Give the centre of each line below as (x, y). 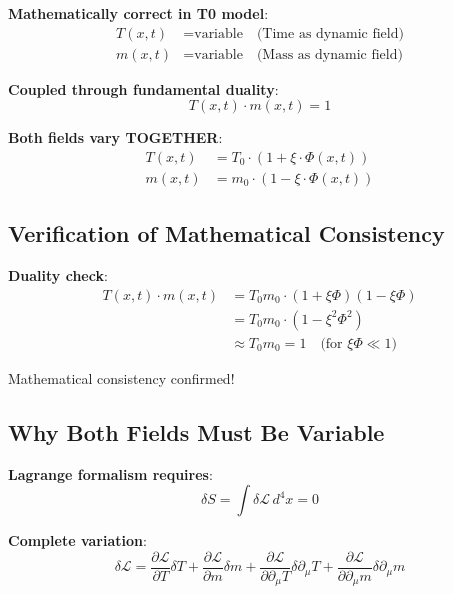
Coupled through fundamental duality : (143, 88)
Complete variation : (77, 540)
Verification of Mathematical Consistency (226, 233)
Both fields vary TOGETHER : (115, 137)
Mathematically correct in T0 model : (138, 13)
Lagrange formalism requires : (110, 473)
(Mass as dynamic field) (329, 54)
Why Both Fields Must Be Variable (196, 431)
